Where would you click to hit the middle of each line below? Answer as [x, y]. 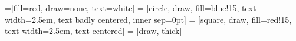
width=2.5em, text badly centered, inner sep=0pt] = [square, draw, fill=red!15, [148, 19]
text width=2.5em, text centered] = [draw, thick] [93, 31]
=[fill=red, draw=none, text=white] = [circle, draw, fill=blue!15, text [131, 8]
